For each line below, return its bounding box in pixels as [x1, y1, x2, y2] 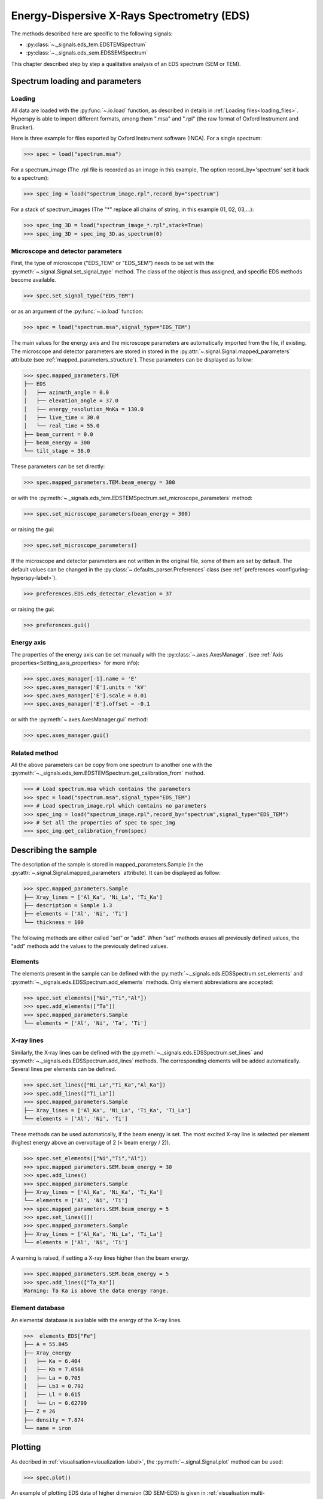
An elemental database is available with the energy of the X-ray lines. [11, 1316, 182, 1323]
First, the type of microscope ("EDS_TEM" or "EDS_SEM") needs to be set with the [11, 260, 214, 267]
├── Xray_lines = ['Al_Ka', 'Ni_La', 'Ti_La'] [23, 1230, 163, 1238]
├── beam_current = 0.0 [23, 431, 94, 438]
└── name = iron [23, 1425, 72, 1432]
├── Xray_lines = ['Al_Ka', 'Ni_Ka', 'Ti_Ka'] [23, 1188, 163, 1196]
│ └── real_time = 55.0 [23, 423, 100, 429]
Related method [11, 748, 59, 757]
